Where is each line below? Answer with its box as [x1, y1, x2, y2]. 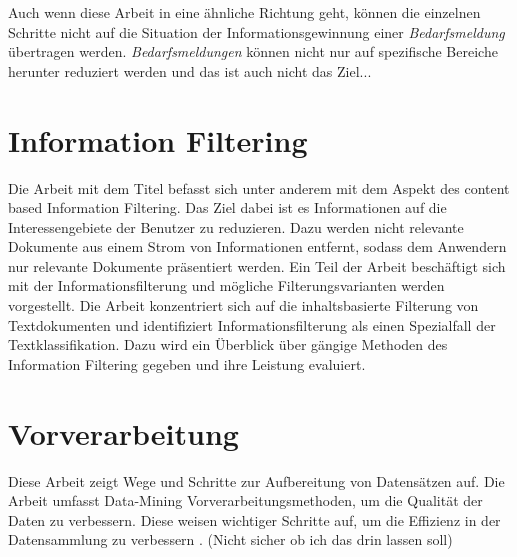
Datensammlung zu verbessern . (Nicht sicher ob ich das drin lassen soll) [8, 529, 453, 550]
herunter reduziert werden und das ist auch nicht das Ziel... [8, 60, 372, 81]
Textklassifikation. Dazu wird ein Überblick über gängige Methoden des [8, 334, 448, 355]
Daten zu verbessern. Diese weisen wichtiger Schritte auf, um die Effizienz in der [8, 509, 501, 530]
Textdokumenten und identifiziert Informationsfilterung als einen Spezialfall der [8, 314, 496, 335]
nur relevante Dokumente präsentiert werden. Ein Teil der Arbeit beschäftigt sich [8, 255, 506, 276]
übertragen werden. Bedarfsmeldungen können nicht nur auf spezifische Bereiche [8, 41, 498, 62]
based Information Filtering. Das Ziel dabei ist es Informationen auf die [8, 197, 447, 218]
